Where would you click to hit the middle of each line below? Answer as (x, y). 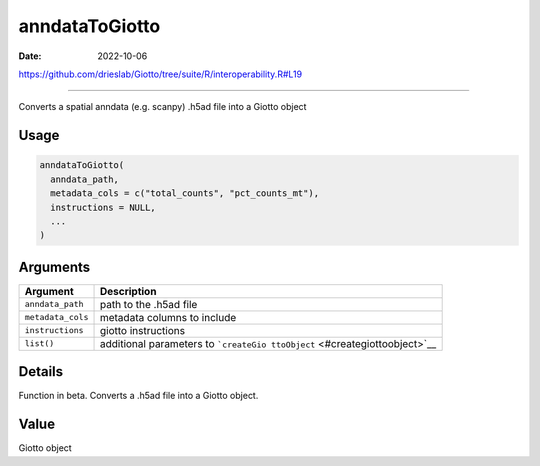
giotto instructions (142, 330)
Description (128, 291)
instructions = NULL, (103, 207)
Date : (30, 56)
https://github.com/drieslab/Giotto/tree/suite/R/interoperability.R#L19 (160, 74)
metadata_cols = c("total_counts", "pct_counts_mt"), (185, 193)
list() (39, 343)
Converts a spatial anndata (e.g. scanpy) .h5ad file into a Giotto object (162, 107)
